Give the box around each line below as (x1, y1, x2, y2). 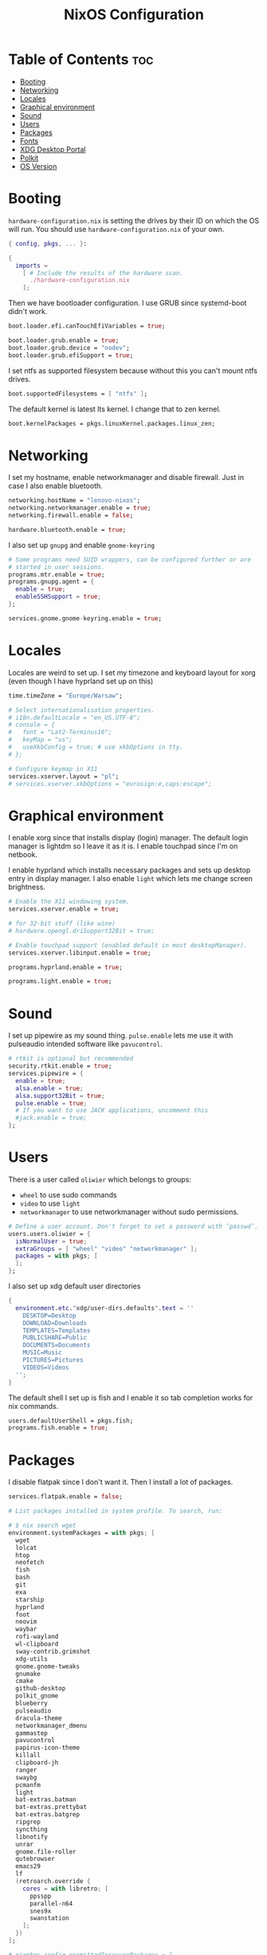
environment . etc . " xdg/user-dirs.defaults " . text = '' (15, 1304, 194, 1312)
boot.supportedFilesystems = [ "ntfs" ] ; (8, 389, 148, 398)
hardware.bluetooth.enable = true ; (8, 525, 127, 533)
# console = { (8, 721, 56, 729)
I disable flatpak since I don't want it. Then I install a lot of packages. (8, 1477, 234, 1487)
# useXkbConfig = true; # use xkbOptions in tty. (8, 743, 183, 751)
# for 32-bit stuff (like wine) (8, 919, 116, 928)
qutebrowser (15, 1855, 56, 1863)
